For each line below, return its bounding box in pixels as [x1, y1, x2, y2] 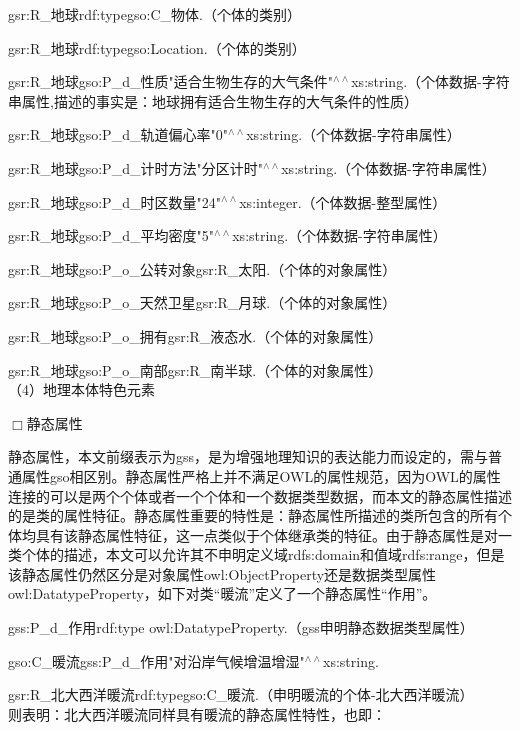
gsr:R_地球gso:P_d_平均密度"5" [8, 225, 214, 246]
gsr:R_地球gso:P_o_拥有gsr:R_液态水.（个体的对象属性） [8, 325, 383, 346]
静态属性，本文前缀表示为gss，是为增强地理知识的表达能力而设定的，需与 [8, 446, 489, 467]
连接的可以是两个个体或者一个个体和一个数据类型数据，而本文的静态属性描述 [8, 485, 512, 506]
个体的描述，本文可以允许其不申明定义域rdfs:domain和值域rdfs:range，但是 [21, 544, 505, 565]
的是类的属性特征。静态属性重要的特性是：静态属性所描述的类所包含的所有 [8, 505, 498, 526]
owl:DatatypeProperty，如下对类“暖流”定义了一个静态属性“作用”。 [8, 583, 437, 604]
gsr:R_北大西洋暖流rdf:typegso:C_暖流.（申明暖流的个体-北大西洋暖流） [8, 684, 474, 705]
